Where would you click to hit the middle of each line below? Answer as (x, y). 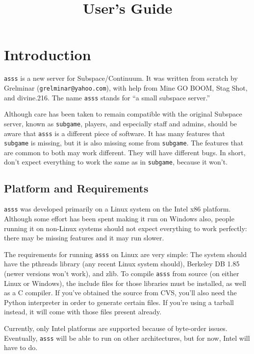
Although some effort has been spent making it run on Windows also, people (119, 218)
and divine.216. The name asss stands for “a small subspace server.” (107, 97)
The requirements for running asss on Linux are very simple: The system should (125, 254)
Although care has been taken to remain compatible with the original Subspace (123, 114)
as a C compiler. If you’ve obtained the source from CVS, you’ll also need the (120, 293)
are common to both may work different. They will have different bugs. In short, (125, 152)
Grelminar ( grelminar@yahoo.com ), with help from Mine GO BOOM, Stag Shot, (126, 87)
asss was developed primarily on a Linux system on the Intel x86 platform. (117, 209)
